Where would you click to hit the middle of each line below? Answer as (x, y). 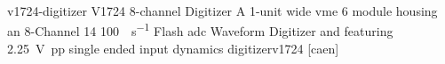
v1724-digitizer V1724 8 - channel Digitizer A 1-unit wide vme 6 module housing (222, 11)
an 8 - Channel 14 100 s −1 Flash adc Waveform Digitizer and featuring (200, 30)
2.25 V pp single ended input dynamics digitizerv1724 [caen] (173, 48)
